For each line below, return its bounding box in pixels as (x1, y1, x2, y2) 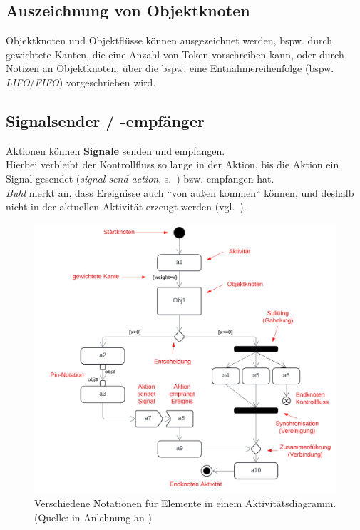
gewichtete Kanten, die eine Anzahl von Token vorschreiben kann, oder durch (6, 46, 344, 61)
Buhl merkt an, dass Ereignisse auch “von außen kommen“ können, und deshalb (6, 185, 354, 200)
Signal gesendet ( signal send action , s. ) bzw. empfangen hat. (6, 170, 274, 185)
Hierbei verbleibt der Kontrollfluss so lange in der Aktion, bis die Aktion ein (6, 157, 339, 172)
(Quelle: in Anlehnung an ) (34, 509, 152, 524)
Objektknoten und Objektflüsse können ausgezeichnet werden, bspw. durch (6, 33, 333, 48)
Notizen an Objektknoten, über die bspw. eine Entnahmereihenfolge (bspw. (6, 61, 334, 76)
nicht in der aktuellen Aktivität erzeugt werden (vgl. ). (6, 199, 247, 214)
